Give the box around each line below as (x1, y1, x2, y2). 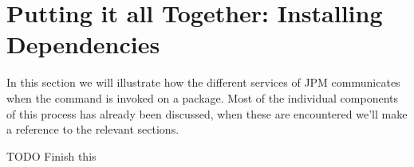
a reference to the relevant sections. (6, 121, 179, 138)
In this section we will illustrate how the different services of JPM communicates (6, 74, 400, 91)
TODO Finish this (6, 147, 97, 164)
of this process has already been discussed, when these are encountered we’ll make (6, 105, 408, 122)
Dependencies (6, 28, 160, 60)
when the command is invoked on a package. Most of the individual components (6, 89, 399, 106)
